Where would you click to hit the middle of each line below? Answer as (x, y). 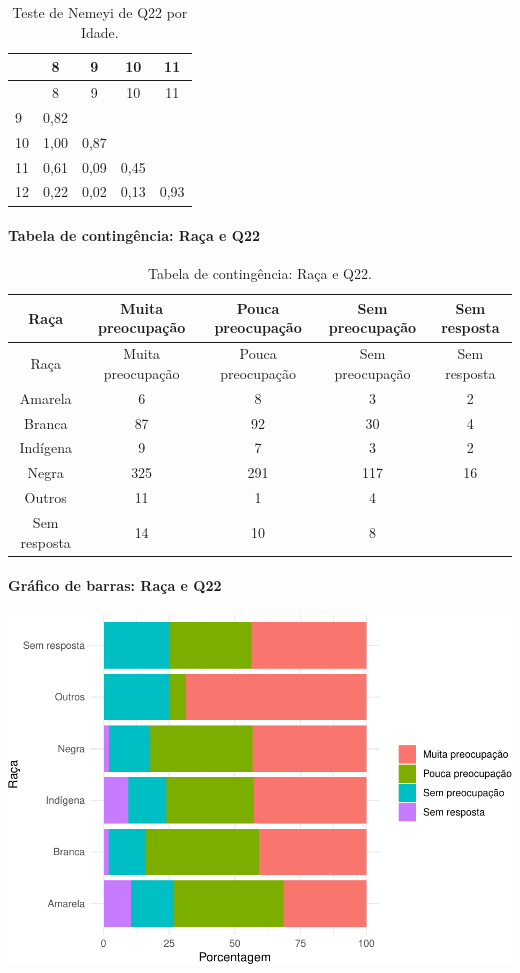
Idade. (99, 31)
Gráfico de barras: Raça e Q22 (115, 585)
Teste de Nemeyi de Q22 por (100, 12)
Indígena (45, 447)
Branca (45, 422)
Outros (45, 497)
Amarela (45, 397)
